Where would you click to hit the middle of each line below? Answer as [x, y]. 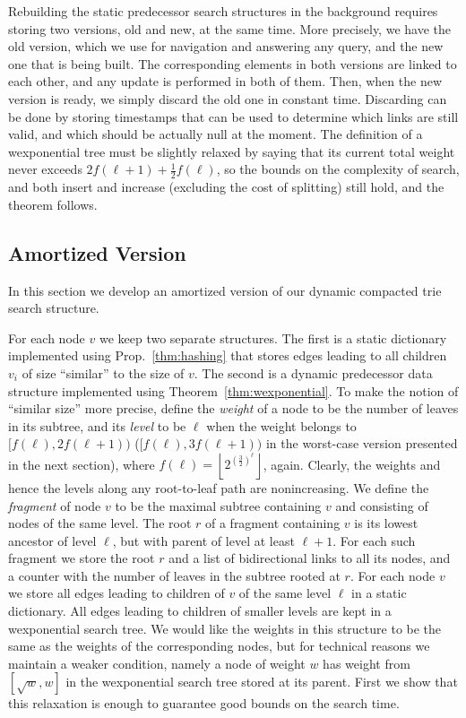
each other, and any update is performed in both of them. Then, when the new [225, 81]
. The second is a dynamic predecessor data [313, 372]
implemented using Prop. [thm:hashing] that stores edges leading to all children [228, 355]
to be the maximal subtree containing [218, 505]
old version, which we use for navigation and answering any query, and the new [226, 46]
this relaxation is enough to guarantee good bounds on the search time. [204, 703]
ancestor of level [52, 540]
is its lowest [386, 523]
